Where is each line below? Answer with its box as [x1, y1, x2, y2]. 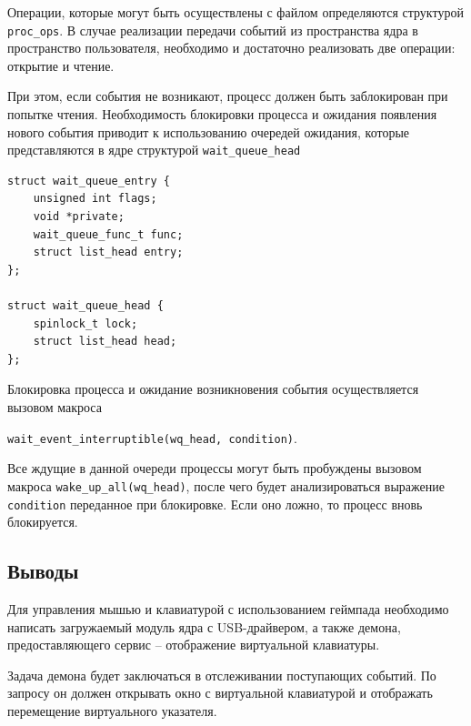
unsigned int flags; [33, 192, 157, 206]
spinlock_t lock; [33, 317, 138, 330]
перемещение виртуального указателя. [7, 701, 217, 720]
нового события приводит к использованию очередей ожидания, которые [7, 122, 410, 141]
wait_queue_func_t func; [33, 227, 184, 241]
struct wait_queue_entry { [7, 174, 170, 187]
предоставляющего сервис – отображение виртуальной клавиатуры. [7, 635, 380, 654]
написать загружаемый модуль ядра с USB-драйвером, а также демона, [7, 617, 401, 636]
